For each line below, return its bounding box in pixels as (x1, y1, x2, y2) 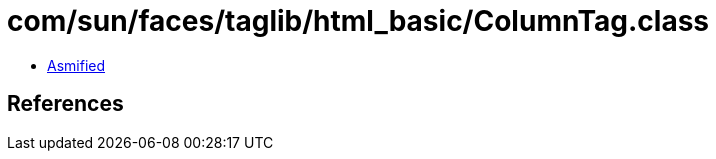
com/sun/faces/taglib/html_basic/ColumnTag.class (7, 4, 709, 38)
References (7, 91, 124, 117)
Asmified (47, 56, 106, 74)
